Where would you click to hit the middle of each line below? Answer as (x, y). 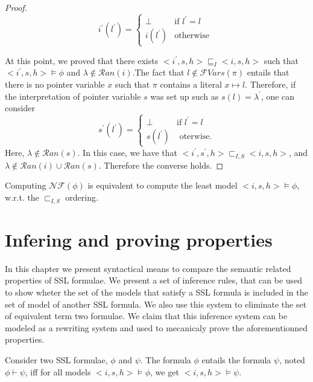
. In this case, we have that (127, 152)
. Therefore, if (270, 84)
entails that (268, 72)
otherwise (192, 36)
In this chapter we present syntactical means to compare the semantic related (148, 268)
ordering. (82, 197)
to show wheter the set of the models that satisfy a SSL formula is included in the (156, 292)
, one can (278, 96)
